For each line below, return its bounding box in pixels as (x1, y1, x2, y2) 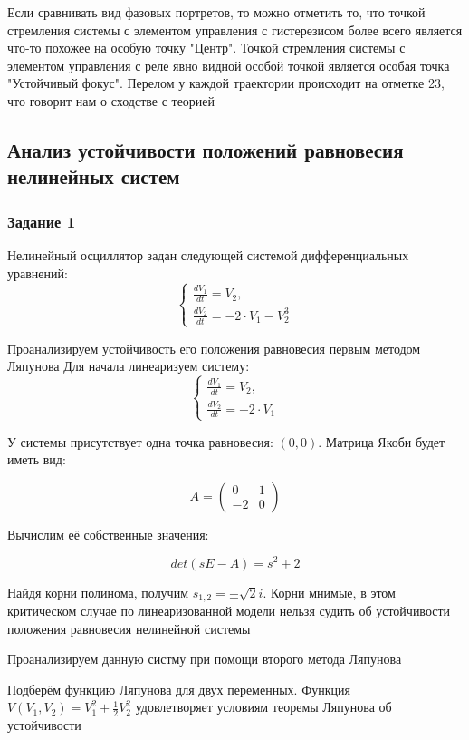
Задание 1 (7, 209, 76, 232)
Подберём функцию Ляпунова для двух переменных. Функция (7, 679, 350, 698)
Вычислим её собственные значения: (7, 524, 209, 543)
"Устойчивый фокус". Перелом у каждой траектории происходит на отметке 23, (7, 73, 445, 92)
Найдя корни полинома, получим (7, 582, 189, 601)
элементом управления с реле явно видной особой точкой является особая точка (7, 55, 450, 74)
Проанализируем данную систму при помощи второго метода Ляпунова (7, 649, 402, 668)
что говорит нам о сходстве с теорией (7, 91, 215, 110)
